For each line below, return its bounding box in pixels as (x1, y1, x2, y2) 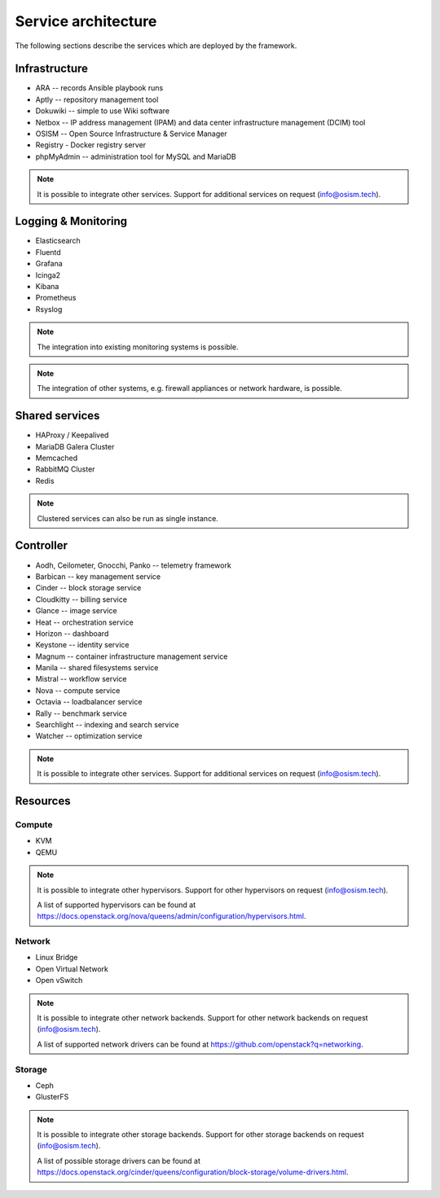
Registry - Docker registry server (35, 140, 147, 150)
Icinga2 (35, 270, 61, 280)
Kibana (35, 282, 59, 292)
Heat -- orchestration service (35, 617, 134, 627)
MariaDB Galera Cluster (35, 441, 115, 451)
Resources (15, 794, 71, 808)
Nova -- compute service (35, 685, 121, 696)
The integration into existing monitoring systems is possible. (37, 342, 240, 352)
